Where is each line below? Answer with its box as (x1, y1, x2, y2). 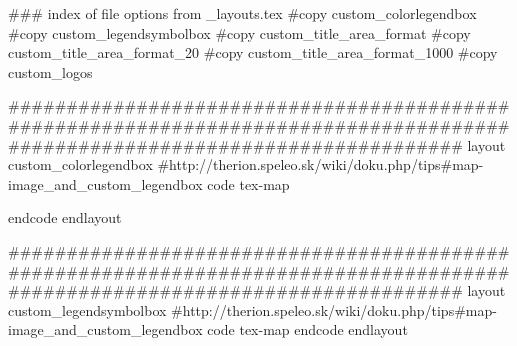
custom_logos (8, 61, 93, 82)
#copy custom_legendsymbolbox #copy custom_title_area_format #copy (8, 22, 471, 43)
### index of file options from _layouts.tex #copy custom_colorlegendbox (8, 3, 477, 23)
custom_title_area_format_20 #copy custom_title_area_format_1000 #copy (8, 42, 498, 63)
